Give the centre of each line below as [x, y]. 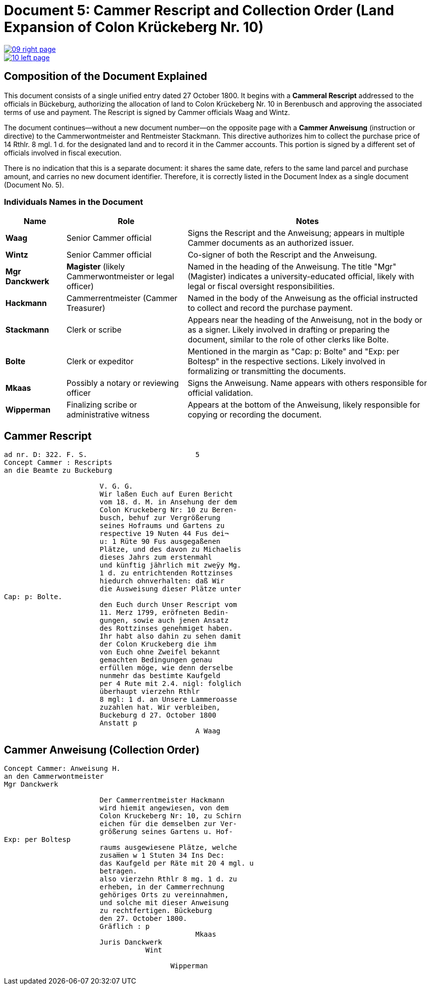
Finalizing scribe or [102, 405]
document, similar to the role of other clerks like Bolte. [288, 340]
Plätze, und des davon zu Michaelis [170, 550]
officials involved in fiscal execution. [63, 152]
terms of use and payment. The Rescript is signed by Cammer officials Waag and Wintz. [147, 112]
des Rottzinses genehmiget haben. [166, 628]
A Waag [208, 731]
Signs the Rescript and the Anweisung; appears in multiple [296, 233]
